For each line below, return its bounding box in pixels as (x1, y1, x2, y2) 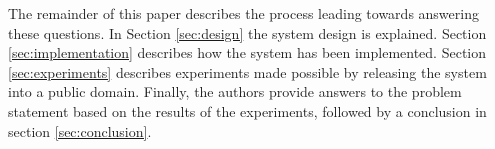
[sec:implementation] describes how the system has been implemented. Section (8, 42, 487, 63)
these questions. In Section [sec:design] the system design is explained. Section (8, 22, 487, 43)
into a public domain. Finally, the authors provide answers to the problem (8, 81, 462, 102)
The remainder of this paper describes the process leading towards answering (8, 3, 479, 23)
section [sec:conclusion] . (8, 120, 152, 141)
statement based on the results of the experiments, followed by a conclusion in (8, 100, 487, 121)
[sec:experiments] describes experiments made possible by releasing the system (8, 61, 487, 82)
